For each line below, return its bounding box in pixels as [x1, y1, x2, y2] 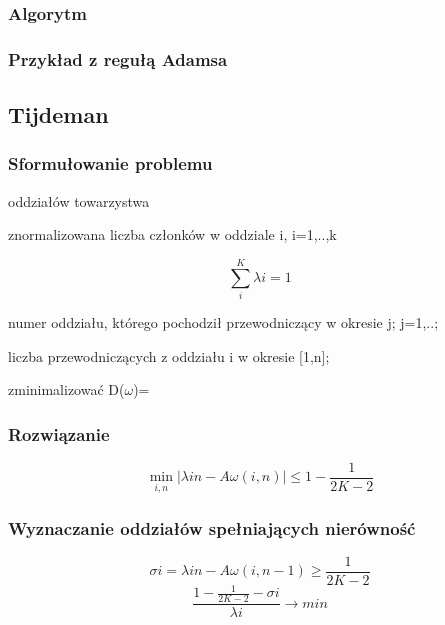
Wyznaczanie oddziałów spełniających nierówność [8, 515, 416, 540]
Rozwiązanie [8, 421, 110, 446]
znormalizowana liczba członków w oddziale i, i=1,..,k [8, 224, 337, 245]
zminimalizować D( [8, 379, 125, 400]
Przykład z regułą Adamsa [8, 46, 228, 71]
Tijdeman [8, 99, 109, 130]
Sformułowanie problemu [8, 151, 213, 176]
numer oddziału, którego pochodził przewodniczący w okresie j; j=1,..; [8, 312, 439, 332]
